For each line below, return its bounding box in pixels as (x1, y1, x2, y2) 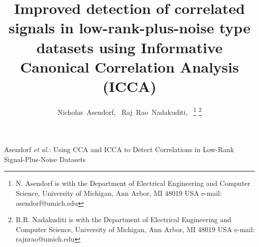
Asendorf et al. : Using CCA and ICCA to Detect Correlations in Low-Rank (4, 144, 234, 155)
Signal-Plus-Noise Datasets (4, 154, 86, 164)
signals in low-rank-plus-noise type (8, 17, 251, 38)
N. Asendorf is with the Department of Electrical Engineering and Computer (15, 178, 251, 188)
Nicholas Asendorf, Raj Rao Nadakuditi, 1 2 (57, 105, 202, 117)
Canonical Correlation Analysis (20, 56, 239, 77)
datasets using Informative (36, 37, 223, 57)
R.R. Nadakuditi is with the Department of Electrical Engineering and (15, 214, 232, 225)
